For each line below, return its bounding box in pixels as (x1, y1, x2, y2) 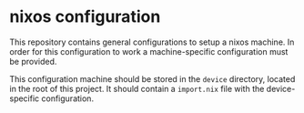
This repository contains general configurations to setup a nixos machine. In (9, 36, 295, 47)
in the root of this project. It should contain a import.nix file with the (9, 83, 265, 94)
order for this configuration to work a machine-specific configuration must (9, 46, 289, 56)
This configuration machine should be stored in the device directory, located (9, 73, 296, 84)
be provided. (9, 56, 57, 67)
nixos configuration (9, 6, 161, 27)
